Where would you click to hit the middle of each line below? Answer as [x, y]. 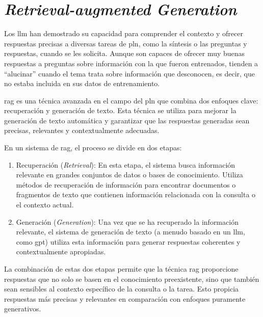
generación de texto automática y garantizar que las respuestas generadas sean [127, 120]
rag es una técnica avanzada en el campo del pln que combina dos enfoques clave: [131, 100]
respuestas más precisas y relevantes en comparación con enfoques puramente [125, 298]
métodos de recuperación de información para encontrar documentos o [126, 184]
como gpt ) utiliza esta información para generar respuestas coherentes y [128, 241]
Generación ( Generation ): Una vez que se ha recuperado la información [127, 221]
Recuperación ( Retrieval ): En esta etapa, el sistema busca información [126, 164]
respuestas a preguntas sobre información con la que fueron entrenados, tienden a [131, 63]
